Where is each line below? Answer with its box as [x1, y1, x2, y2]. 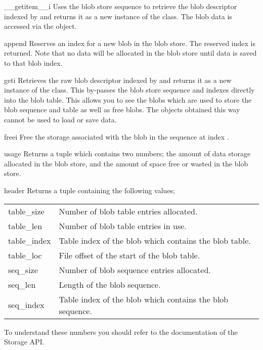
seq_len [8, 278, 36, 290]
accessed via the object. [4, 21, 77, 31]
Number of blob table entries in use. [59, 220, 187, 232]
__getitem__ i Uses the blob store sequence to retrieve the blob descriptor [4, 1, 237, 11]
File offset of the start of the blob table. [59, 249, 200, 261]
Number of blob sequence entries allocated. [59, 264, 211, 276]
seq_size [8, 264, 38, 276]
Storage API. [4, 336, 45, 347]
